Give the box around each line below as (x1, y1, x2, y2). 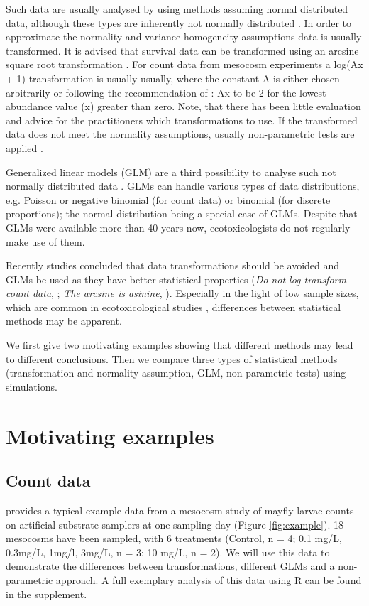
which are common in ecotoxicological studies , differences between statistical (6, 299, 341, 314)
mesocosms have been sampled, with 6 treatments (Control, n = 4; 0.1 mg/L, (6, 531, 342, 546)
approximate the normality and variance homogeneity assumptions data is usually (6, 29, 362, 44)
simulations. (6, 379, 57, 394)
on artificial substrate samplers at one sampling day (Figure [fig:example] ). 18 (6, 516, 343, 531)
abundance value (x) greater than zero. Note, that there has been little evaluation (6, 99, 361, 114)
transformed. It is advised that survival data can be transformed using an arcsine (6, 43, 359, 58)
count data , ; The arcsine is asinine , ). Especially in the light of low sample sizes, (6, 286, 359, 301)
